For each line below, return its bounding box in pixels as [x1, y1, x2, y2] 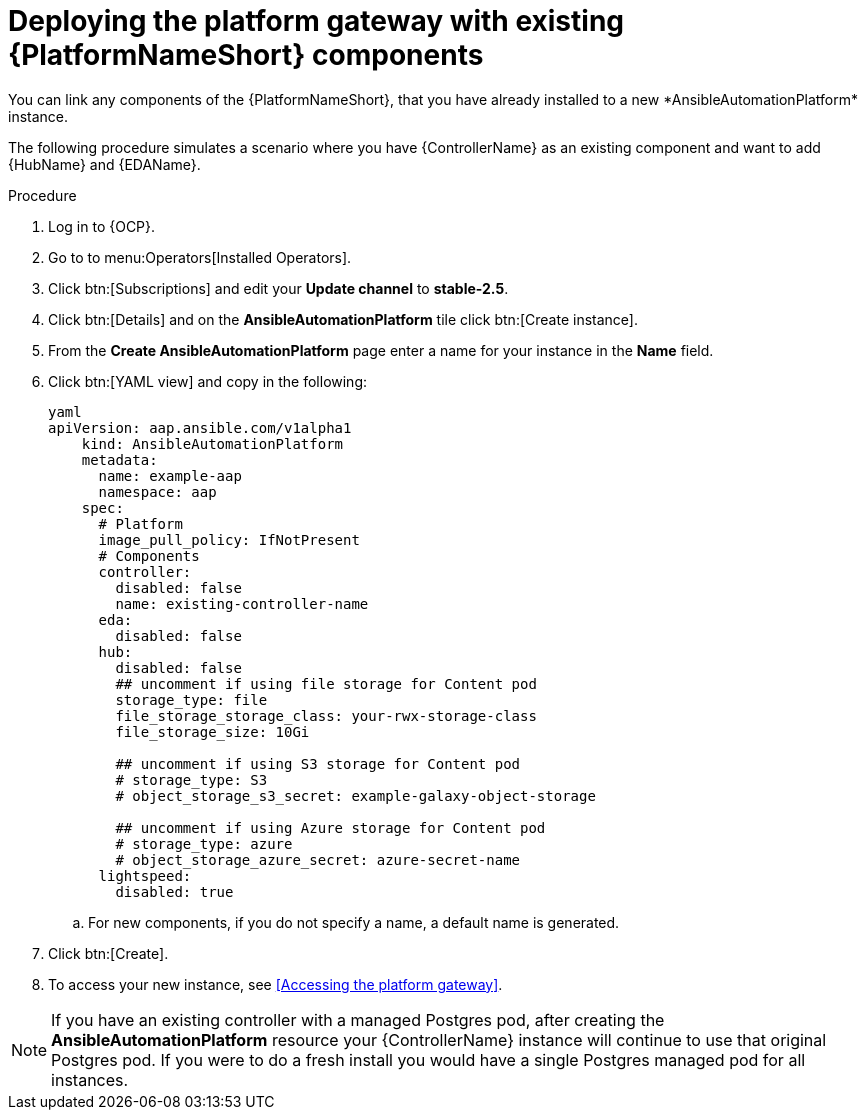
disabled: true [115, 883, 234, 900]
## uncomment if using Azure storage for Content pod [115, 819, 546, 836]
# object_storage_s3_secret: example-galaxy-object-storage [115, 787, 596, 804]
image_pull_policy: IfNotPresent [98, 531, 360, 548]
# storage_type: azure [115, 835, 293, 852]
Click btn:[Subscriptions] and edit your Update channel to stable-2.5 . [48, 279, 509, 297]
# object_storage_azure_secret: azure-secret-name [115, 851, 521, 868]
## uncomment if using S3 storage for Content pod [115, 755, 521, 772]
